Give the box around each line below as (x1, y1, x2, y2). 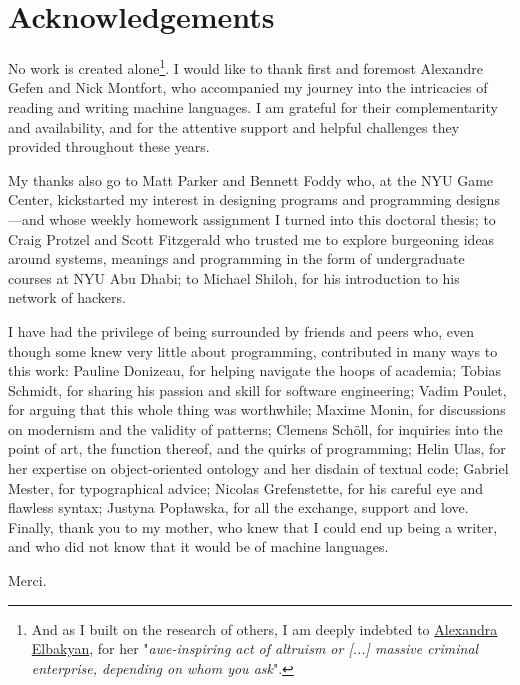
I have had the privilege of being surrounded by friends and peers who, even (8, 320, 474, 341)
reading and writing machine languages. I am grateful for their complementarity (8, 96, 498, 117)
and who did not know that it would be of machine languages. (8, 536, 389, 557)
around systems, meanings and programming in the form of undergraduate (8, 248, 465, 269)
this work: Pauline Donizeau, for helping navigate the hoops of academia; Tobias (8, 360, 502, 381)
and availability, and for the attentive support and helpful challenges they (8, 116, 460, 137)
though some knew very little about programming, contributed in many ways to (8, 340, 498, 361)
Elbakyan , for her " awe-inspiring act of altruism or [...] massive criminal (31, 638, 479, 659)
